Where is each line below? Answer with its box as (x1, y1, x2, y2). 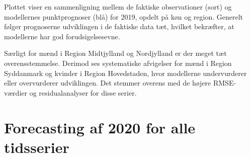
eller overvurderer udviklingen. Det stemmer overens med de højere (4, 77, 211, 88)
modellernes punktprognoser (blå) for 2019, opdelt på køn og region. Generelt (4, 11, 243, 22)
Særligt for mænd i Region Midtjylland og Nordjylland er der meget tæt (4, 48, 227, 58)
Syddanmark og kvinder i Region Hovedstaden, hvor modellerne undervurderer (4, 67, 247, 78)
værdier (4, 87, 27, 98)
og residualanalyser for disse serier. (29, 87, 137, 98)
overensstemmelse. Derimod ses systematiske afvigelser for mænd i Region (4, 57, 232, 68)
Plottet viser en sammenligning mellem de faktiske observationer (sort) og (4, 2, 232, 12)
